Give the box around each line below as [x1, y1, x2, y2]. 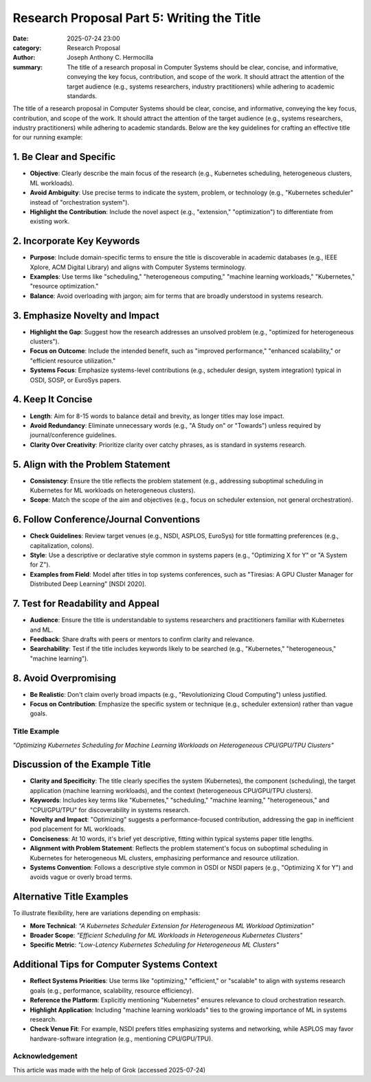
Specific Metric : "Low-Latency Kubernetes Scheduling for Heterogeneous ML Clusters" [30, 941, 280, 949]
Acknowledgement [12, 1051, 78, 1061]
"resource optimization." [30, 282, 99, 290]
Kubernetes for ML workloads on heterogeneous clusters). [30, 486, 196, 494]
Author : [12, 54, 36, 62]
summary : [12, 62, 43, 71]
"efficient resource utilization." [30, 356, 116, 365]
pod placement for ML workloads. [30, 825, 126, 833]
